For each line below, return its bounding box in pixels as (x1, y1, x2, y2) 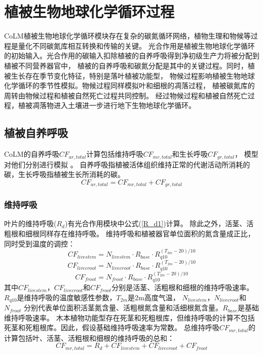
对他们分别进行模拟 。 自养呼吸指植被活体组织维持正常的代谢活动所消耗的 (4, 159, 250, 169)
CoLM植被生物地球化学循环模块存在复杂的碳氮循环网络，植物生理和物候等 (4, 30, 251, 41)
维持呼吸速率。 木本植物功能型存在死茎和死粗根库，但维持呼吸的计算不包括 (4, 312, 255, 323)
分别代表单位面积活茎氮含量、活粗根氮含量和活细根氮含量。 (24, 302, 223, 313)
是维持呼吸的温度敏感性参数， (17, 292, 117, 302)
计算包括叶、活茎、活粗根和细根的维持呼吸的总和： (4, 332, 174, 343)
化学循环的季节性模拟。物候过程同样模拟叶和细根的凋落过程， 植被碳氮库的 (4, 80, 255, 91)
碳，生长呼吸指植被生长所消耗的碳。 (4, 169, 125, 180)
